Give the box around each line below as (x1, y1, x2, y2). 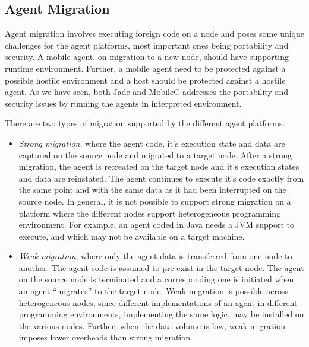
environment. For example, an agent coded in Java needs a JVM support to (18, 218, 295, 231)
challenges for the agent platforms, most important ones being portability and (5, 39, 289, 51)
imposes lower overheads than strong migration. (18, 331, 193, 343)
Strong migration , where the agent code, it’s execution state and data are (18, 136, 285, 149)
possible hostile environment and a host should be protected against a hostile (5, 74, 286, 86)
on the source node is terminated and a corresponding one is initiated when (18, 273, 294, 285)
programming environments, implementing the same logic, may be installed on (18, 308, 304, 320)
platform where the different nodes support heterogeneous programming (18, 206, 281, 219)
